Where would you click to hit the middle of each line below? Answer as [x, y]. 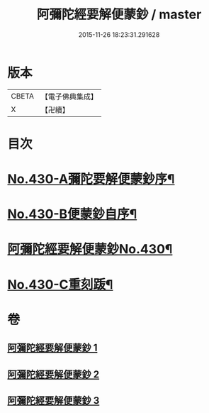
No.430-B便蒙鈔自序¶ [72, 214]
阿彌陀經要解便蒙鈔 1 [52, 348]
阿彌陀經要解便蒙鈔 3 [53, 401]
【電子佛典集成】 [69, 97]
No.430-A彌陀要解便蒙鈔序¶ [91, 179]
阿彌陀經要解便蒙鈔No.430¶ [90, 249]
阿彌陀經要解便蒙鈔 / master [119, 15]
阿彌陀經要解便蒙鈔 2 [53, 374]
